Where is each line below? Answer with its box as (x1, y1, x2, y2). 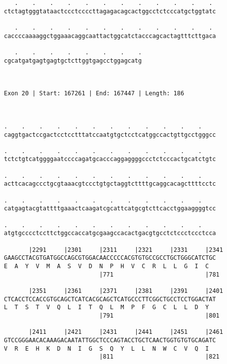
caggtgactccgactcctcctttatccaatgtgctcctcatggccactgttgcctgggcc (4, 131, 216, 138)
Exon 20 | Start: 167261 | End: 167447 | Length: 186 (4, 90, 185, 97)
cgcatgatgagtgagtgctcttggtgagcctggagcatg (4, 57, 142, 64)
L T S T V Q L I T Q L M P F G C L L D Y (4, 304, 209, 311)
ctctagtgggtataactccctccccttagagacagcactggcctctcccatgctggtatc (4, 7, 216, 15)
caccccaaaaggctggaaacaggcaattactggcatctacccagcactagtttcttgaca (4, 32, 216, 40)
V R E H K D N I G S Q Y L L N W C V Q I (4, 345, 209, 352)
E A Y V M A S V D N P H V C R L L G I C (4, 263, 209, 270)
